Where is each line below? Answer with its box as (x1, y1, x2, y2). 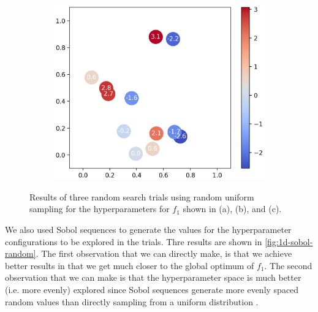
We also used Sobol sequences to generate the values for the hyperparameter (5, 223, 292, 236)
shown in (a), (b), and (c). (183, 202, 282, 215)
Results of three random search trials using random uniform (29, 190, 254, 203)
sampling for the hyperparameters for (29, 202, 170, 215)
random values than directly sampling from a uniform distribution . (5, 295, 259, 308)
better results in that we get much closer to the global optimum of (5, 259, 254, 272)
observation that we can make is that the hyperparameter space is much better (5, 271, 301, 284)
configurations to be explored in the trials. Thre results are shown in (5, 235, 262, 248)
